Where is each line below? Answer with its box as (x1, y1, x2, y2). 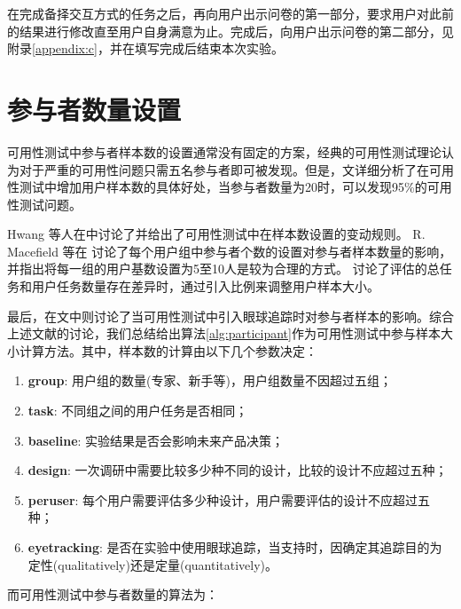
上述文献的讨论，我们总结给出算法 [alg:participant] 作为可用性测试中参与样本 (7, 324, 441, 343)
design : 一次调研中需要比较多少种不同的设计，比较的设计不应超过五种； (27, 461, 448, 479)
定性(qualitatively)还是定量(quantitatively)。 (27, 555, 278, 573)
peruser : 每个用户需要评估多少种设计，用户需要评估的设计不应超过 (27, 490, 418, 509)
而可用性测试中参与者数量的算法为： (7, 585, 218, 604)
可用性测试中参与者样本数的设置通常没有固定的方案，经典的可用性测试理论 (7, 142, 441, 161)
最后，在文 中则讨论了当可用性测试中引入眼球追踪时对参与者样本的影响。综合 (7, 306, 454, 325)
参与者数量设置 (7, 91, 182, 127)
